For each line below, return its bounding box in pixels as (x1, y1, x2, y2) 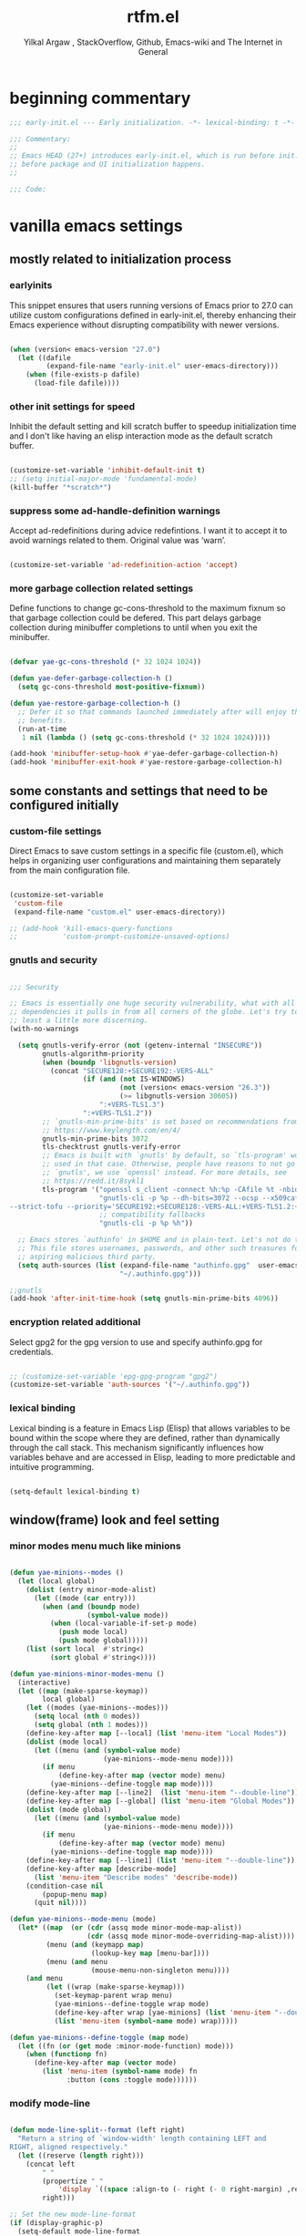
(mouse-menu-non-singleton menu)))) (90, 1965, 230, 1975)
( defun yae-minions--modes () (9, 1568, 125, 1578)
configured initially (9, 797, 119, 813)
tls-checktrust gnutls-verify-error (42, 1143, 181, 1152)
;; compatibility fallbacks (98, 1210, 206, 1219)
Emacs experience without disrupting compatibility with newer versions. (9, 319, 280, 330)
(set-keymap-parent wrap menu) (54, 1991, 173, 2001)
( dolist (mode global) (25, 1805, 112, 1814)
